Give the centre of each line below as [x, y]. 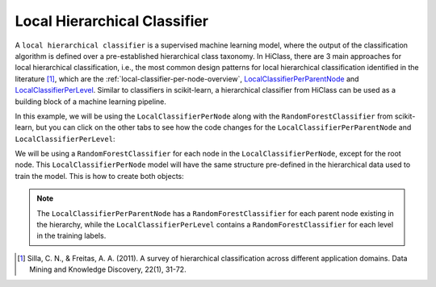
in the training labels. [71, 236]
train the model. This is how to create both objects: [100, 176]
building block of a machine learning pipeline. [91, 102]
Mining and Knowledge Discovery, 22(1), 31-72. [108, 269]
